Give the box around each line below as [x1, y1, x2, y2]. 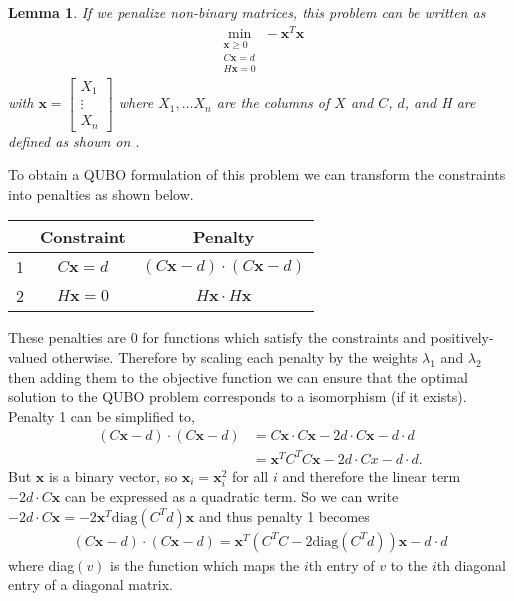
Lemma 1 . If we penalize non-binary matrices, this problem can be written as [8, 2, 486, 22]
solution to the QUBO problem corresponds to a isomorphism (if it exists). [8, 386, 467, 407]
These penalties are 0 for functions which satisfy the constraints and [8, 327, 426, 348]
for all [231, 465, 269, 486]
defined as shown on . [8, 130, 140, 151]
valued [8, 346, 48, 367]
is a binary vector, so [48, 465, 178, 486]
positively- [430, 327, 494, 348]
